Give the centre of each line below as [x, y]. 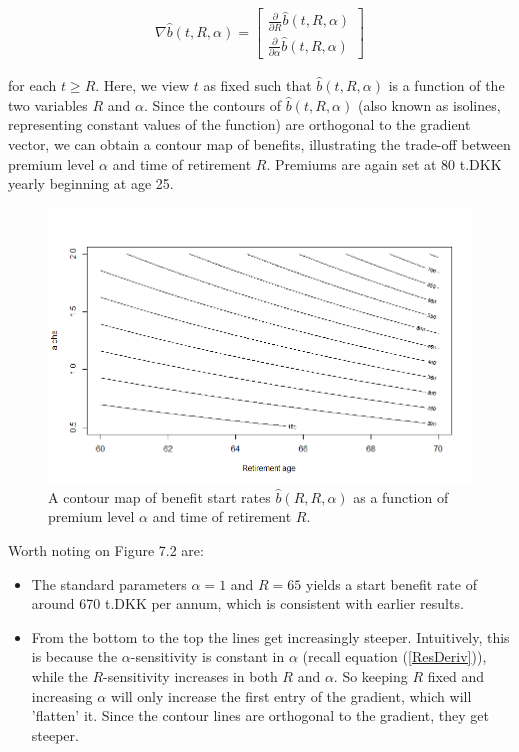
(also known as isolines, [429, 104]
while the [59, 675]
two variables [48, 104]
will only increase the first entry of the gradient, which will [291, 695]
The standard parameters [109, 583]
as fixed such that [257, 85]
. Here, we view [142, 85]
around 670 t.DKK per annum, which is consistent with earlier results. [247, 603]
